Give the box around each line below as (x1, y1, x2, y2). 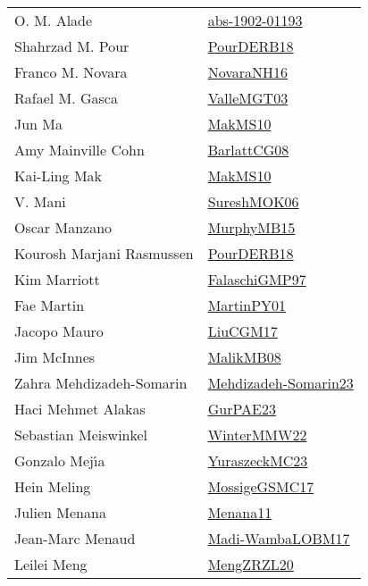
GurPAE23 (207, 398, 276, 419)
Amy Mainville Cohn (14, 139, 145, 160)
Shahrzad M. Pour (14, 36, 130, 56)
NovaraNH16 (207, 62, 289, 82)
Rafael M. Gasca (14, 88, 118, 108)
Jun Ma (14, 113, 63, 134)
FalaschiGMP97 (207, 269, 306, 289)
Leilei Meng (14, 554, 88, 574)
